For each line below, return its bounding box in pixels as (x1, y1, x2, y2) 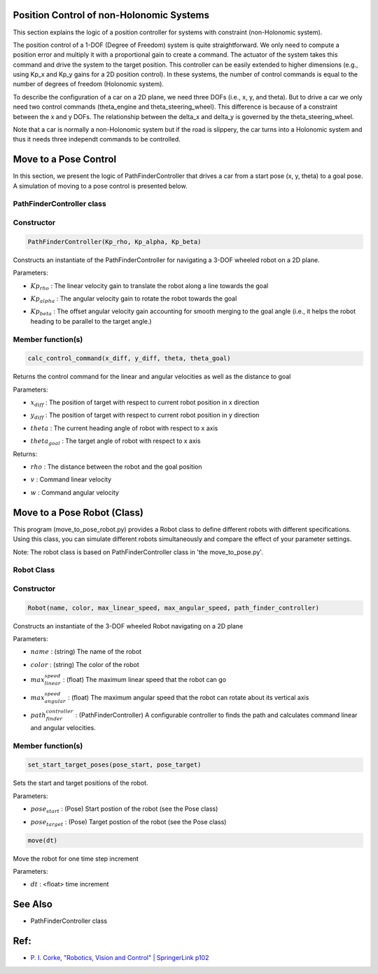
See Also (13, 898, 52, 910)
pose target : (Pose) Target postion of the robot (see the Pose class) (30, 817, 227, 828)
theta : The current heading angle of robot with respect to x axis (30, 424, 218, 432)
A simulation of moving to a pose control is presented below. (13, 181, 188, 190)
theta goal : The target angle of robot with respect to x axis (30, 437, 201, 447)
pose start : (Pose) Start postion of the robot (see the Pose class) (30, 804, 218, 815)
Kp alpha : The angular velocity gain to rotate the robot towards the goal (30, 294, 237, 304)
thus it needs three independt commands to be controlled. (13, 135, 181, 144)
